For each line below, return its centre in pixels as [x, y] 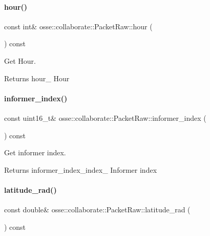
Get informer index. [35, 152]
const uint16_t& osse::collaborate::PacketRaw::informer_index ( [105, 117]
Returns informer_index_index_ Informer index [81, 169]
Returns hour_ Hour [37, 78]
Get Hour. [20, 60]
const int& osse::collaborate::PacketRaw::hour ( [78, 26]
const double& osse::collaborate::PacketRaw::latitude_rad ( [97, 210]
